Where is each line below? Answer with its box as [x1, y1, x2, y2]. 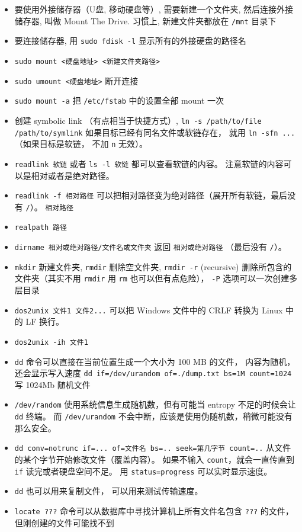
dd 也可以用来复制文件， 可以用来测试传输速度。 [14, 485, 203, 497]
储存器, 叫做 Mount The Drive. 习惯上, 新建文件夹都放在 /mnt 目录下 [14, 14, 277, 27]
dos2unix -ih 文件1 [14, 338, 88, 347]
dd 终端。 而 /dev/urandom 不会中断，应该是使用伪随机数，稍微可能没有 [14, 410, 293, 422]
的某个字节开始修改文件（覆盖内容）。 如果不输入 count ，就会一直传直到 [14, 453, 294, 465]
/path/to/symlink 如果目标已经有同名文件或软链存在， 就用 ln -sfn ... [14, 126, 295, 138]
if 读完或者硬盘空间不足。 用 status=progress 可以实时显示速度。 [14, 464, 272, 477]
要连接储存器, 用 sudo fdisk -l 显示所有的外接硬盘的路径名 [14, 34, 246, 47]
